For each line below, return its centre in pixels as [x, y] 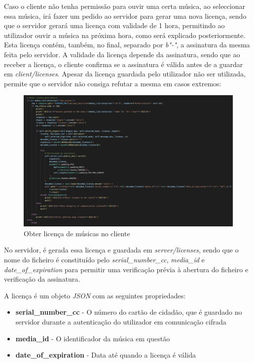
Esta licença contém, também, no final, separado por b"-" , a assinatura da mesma [127, 45]
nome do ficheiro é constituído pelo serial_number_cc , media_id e [104, 259]
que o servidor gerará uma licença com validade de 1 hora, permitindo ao [114, 25]
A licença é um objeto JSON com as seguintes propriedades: [95, 295]
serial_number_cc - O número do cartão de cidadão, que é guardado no [129, 312]
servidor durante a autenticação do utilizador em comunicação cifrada [121, 321]
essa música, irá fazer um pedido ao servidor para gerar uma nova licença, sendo [125, 16]
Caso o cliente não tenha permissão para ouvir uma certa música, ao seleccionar [125, 6]
